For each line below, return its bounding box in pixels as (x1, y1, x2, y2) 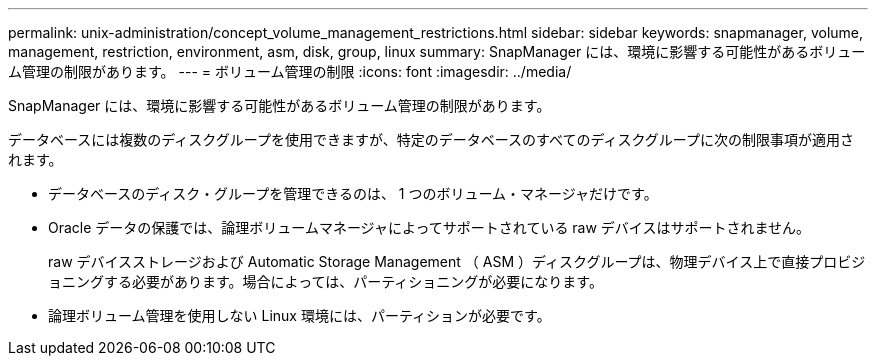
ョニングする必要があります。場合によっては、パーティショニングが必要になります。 (48, 273, 603, 290)
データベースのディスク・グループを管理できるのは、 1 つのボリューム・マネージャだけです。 (48, 185, 658, 202)
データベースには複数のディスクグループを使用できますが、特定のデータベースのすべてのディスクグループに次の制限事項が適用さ (8, 131, 855, 148)
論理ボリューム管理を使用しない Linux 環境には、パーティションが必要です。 (48, 307, 551, 324)
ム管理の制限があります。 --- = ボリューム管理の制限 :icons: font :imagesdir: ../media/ (8, 63, 572, 80)
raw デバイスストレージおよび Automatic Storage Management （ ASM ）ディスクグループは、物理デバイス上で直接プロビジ (48, 253, 866, 270)
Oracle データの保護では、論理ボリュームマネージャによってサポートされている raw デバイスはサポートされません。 (48, 219, 811, 236)
